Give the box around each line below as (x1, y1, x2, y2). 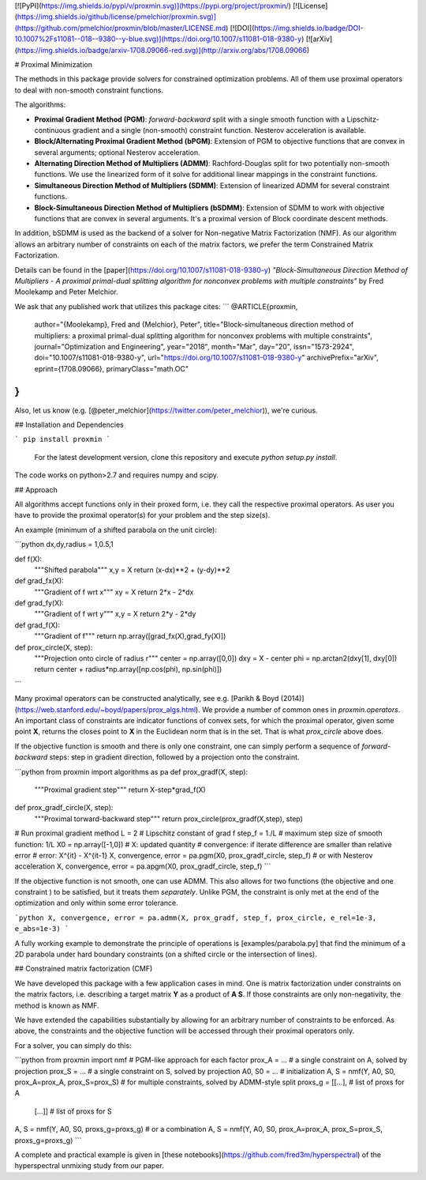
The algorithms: (14, 100, 66, 110)
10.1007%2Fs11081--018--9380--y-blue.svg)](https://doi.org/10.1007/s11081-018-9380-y (14, 34, 302, 43)
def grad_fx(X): (14, 576, 65, 586)
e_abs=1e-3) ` (14, 925, 69, 933)
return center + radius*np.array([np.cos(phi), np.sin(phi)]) (34, 665, 222, 674)
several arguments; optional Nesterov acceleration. (34, 147, 200, 157)
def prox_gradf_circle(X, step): (14, 803, 114, 812)
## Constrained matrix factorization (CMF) (14, 964, 153, 974)
